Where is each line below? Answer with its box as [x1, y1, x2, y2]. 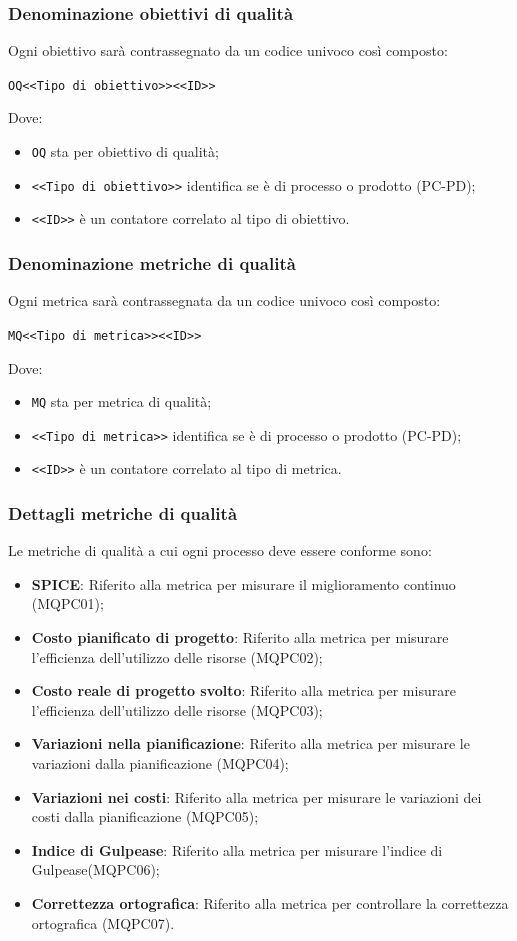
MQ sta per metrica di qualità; [31, 391, 212, 412]
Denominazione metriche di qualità [8, 250, 296, 275]
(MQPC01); [31, 593, 104, 614]
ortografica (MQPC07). [31, 912, 175, 933]
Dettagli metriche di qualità [8, 500, 238, 525]
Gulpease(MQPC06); [31, 859, 160, 880]
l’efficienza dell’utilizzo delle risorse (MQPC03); [31, 699, 323, 720]
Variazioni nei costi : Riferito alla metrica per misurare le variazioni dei [31, 786, 482, 807]
